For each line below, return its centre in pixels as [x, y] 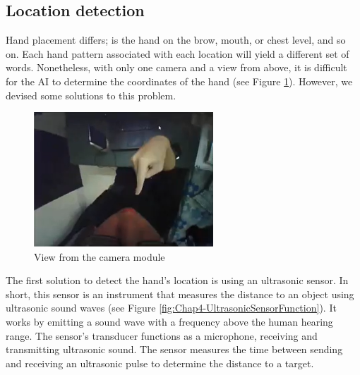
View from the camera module [100, 256]
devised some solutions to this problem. [91, 95]
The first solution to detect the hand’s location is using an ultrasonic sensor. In [177, 280]
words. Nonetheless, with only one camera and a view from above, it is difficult [176, 67]
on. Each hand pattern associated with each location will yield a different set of [178, 53]
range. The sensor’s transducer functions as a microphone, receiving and [162, 335]
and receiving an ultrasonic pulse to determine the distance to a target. [160, 363]
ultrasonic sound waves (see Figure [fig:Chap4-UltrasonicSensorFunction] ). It [171, 308]
